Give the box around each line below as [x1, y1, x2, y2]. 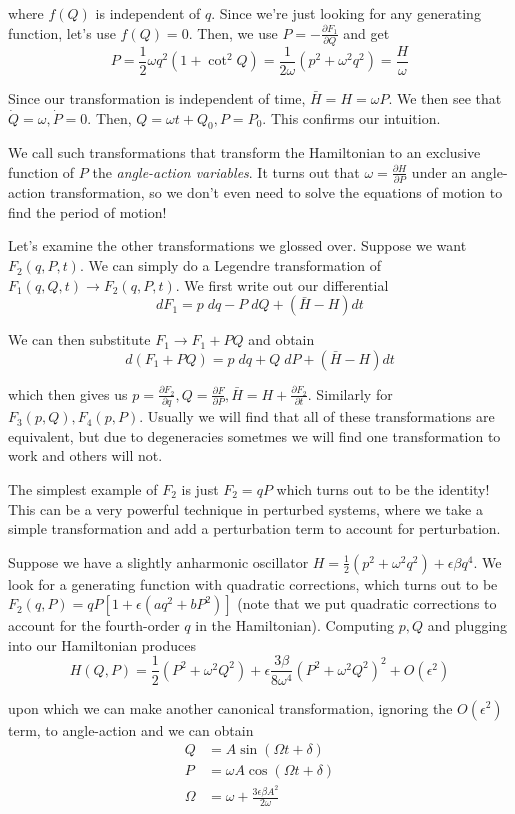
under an [411, 161, 467, 182]
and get [343, 22, 390, 43]
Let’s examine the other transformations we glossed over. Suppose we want [8, 235, 467, 256]
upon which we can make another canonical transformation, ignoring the [8, 697, 453, 718]
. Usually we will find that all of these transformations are [139, 406, 495, 427]
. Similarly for [307, 383, 393, 404]
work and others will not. [8, 445, 163, 466]
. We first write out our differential [175, 274, 389, 295]
